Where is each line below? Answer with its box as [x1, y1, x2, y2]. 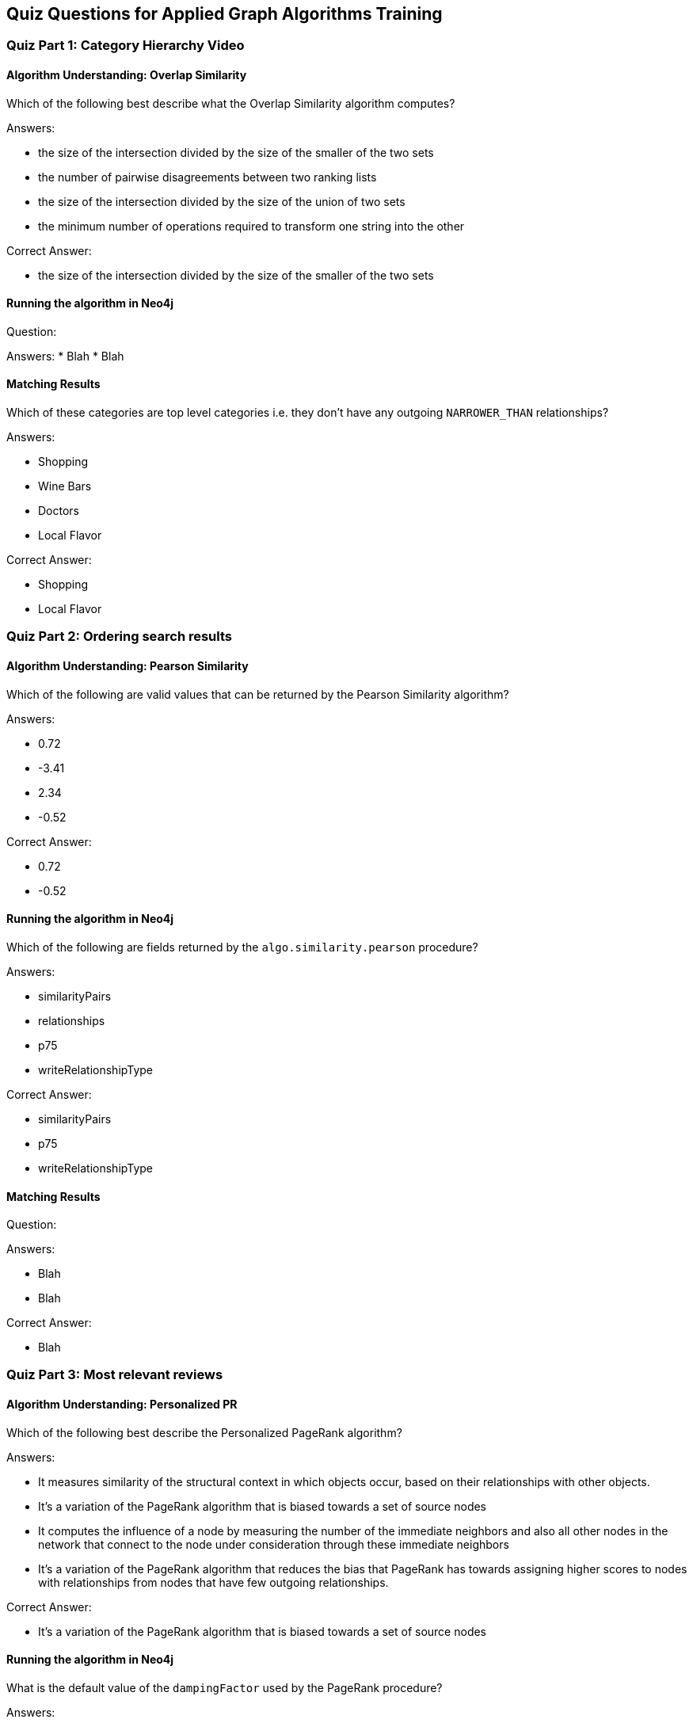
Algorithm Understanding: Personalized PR [6, 1397, 238, 1412]
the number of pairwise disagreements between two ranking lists [38, 170, 377, 184]
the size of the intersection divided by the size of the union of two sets [38, 194, 406, 208]
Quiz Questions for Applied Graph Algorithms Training [6, 4, 443, 24]
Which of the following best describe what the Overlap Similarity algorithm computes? [6, 96, 455, 110]
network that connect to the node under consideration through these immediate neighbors [38, 1537, 509, 1551]
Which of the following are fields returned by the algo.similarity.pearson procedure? [6, 940, 478, 954]
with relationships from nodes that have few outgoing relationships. [38, 1575, 389, 1589]
